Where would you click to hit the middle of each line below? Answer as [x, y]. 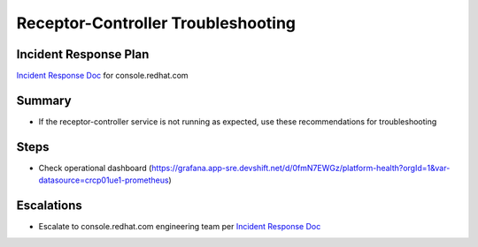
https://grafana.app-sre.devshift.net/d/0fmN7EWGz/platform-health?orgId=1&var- [301, 168]
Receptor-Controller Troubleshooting [156, 23]
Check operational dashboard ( [95, 168]
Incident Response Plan [83, 54]
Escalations [50, 206]
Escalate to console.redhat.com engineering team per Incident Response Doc [180, 227]
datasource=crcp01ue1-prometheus [104, 180]
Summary [44, 100]
